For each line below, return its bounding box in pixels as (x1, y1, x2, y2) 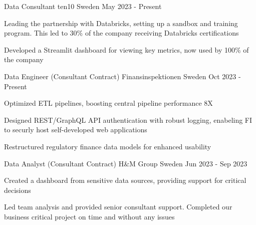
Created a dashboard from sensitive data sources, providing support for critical (4, 175, 246, 185)
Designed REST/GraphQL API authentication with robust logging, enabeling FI (4, 114, 252, 125)
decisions (4, 184, 31, 195)
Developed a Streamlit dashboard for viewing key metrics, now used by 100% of (4, 44, 249, 55)
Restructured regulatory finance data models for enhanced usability (4, 141, 211, 151)
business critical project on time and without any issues (4, 211, 175, 221)
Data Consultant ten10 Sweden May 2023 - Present (4, 1, 162, 11)
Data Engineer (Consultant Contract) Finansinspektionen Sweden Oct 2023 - (4, 71, 241, 81)
